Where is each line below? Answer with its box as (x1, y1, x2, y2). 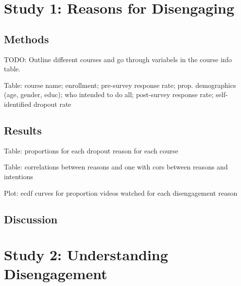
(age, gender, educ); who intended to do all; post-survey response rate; (4, 89, 214, 100)
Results (4, 122, 42, 137)
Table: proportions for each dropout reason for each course (4, 145, 178, 155)
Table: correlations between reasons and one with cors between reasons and (4, 162, 228, 172)
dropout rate (34, 99, 71, 109)
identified (4, 99, 32, 109)
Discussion (4, 211, 58, 226)
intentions (4, 171, 33, 181)
